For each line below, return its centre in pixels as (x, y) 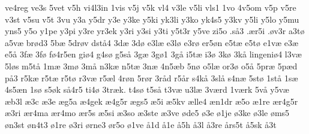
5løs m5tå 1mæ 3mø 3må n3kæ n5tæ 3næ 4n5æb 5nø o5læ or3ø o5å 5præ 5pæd (151, 66)
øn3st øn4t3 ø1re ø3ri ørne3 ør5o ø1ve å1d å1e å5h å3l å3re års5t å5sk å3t (141, 124)
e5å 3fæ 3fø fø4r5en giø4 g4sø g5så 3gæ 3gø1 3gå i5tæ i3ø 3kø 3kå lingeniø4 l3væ (153, 54)
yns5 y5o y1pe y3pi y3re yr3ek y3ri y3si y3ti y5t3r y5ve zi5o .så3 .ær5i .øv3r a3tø (155, 31)
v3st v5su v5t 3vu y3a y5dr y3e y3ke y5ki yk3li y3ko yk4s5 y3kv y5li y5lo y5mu (152, 19)
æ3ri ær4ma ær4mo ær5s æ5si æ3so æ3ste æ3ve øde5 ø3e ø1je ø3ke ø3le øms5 (147, 113)
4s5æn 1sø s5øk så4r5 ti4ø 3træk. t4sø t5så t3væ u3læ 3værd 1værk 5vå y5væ (147, 89)
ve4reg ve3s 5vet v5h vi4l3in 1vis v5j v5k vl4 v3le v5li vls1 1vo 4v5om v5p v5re (151, 7)
